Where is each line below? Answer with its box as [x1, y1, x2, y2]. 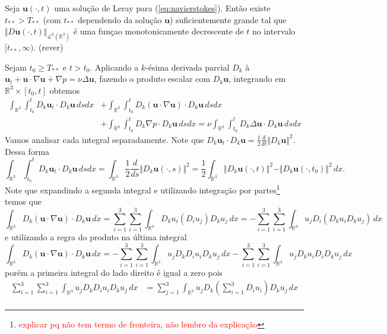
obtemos [49, 84, 80, 96]
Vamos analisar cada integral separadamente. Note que [5, 133, 204, 145]
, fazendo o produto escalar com [94, 72, 210, 85]
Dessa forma [5, 145, 50, 157]
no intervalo [252, 25, 296, 37]
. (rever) [33, 41, 64, 53]
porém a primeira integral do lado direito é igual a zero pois [5, 266, 223, 278]
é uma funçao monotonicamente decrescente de [73, 25, 244, 37]
